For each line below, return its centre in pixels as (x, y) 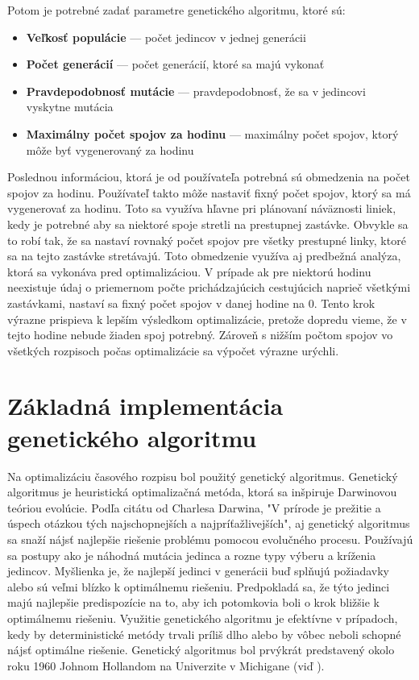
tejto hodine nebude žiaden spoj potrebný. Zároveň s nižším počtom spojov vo (200, 335)
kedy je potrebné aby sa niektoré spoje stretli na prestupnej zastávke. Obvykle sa (208, 224)
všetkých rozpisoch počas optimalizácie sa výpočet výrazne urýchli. (173, 350)
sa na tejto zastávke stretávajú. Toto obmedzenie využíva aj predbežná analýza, (204, 256)
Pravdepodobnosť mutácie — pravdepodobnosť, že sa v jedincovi (196, 91)
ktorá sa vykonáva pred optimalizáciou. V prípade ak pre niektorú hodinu (189, 271)
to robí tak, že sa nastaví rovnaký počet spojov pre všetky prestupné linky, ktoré (207, 240)
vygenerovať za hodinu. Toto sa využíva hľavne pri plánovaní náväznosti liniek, (202, 208)
